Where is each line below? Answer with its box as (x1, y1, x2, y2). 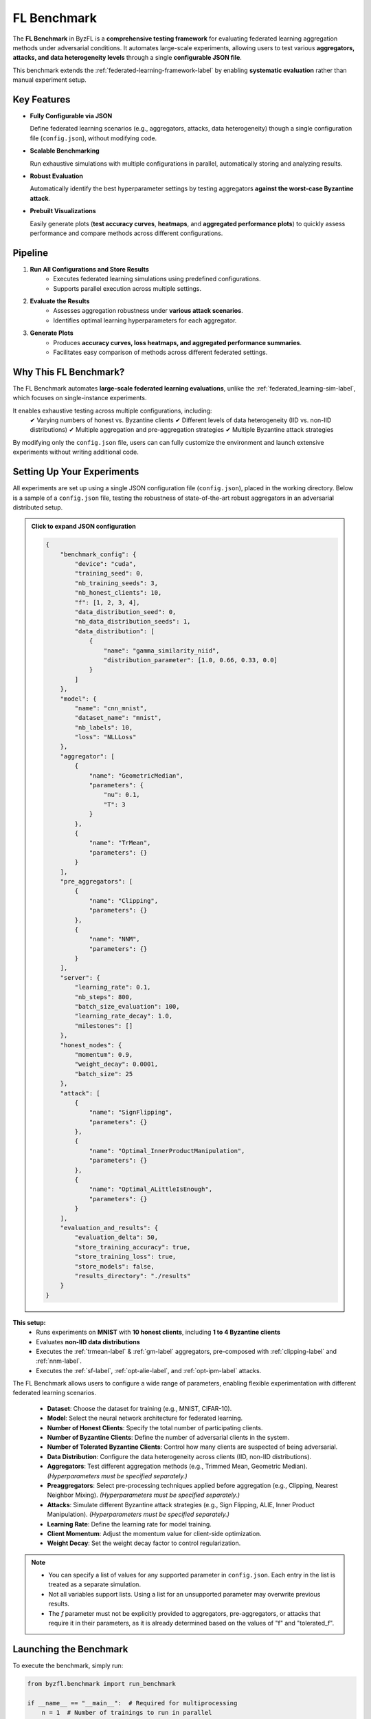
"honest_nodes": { (60, 1041, 122, 1049)
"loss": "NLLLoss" (74, 733, 137, 741)
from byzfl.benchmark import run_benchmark (27, 1680, 177, 1687)
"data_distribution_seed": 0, (74, 609, 177, 615)
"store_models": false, (74, 1262, 155, 1270)
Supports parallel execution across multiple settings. (53, 284, 202, 292)
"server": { (60, 974, 101, 981)
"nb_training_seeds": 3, (74, 579, 158, 587)
